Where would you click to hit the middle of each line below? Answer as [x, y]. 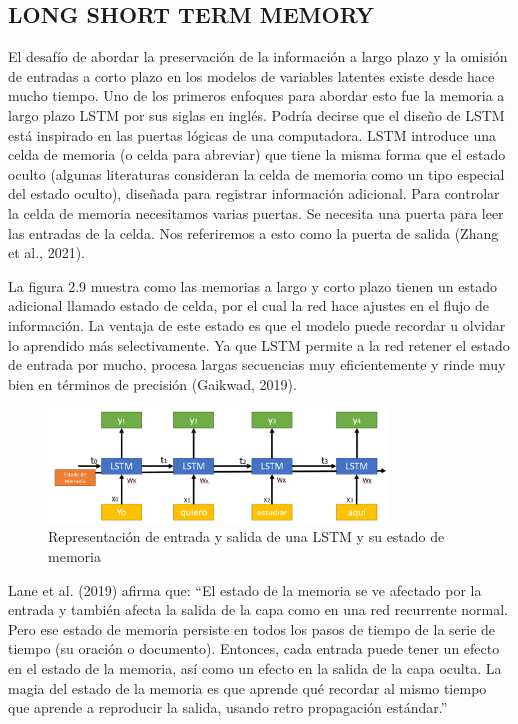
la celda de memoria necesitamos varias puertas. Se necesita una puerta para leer [256, 212]
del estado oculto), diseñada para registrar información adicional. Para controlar [254, 193]
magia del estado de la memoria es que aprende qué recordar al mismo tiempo [247, 687]
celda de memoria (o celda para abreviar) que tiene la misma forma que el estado [257, 154]
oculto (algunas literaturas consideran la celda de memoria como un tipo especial [256, 173]
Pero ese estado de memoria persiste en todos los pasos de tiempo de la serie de [252, 628]
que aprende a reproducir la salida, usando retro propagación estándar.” [228, 707]
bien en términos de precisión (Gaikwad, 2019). [152, 383]
